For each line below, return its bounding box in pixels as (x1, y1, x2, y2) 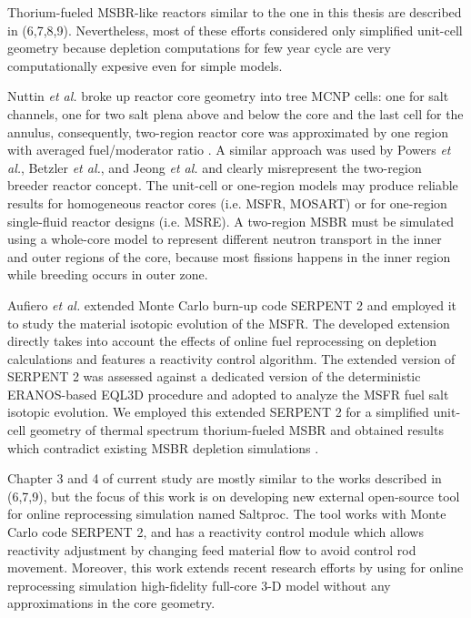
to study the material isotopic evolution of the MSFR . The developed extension (7, 313, 450, 332)
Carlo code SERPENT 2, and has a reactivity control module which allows (7, 522, 424, 542)
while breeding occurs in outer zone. (7, 265, 208, 284)
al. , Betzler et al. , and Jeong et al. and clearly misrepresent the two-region (7, 157, 422, 177)
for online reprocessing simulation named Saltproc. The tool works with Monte (7, 504, 446, 523)
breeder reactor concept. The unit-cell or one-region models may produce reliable (7, 176, 458, 195)
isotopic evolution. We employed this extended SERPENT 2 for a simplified (7, 402, 429, 421)
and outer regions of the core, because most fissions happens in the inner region (7, 247, 451, 266)
